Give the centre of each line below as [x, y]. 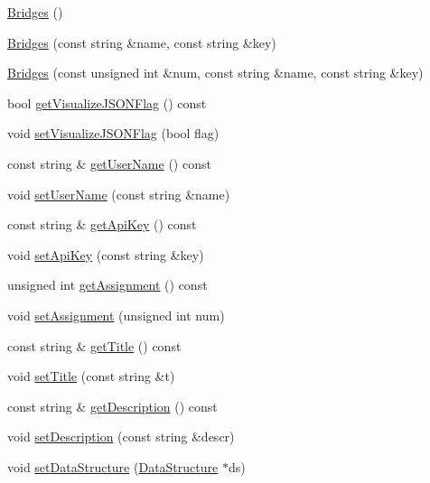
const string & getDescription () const [112, 406]
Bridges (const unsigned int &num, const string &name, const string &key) [215, 73]
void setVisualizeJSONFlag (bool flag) [113, 133]
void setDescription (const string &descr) [121, 437]
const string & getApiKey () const [102, 224]
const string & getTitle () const [94, 345]
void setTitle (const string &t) [91, 376]
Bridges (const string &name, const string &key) [142, 42]
